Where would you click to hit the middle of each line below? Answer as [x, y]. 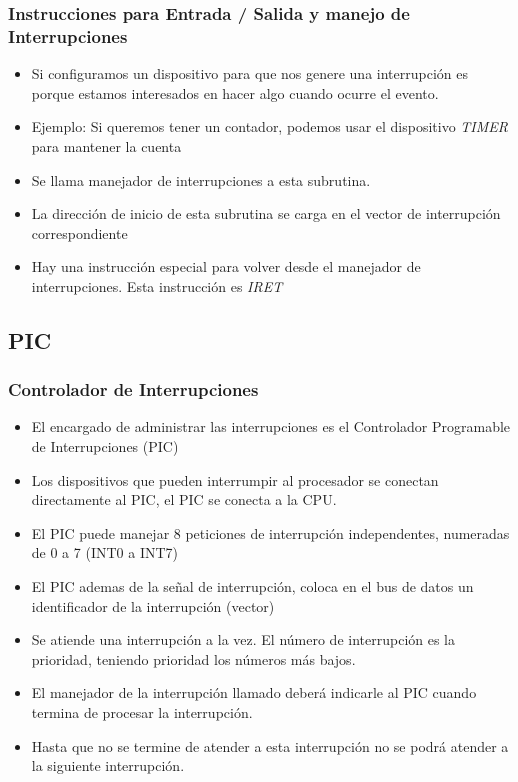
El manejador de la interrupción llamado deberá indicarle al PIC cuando [254, 692]
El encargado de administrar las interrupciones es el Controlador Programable [271, 426]
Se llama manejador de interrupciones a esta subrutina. [201, 179]
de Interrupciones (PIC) [105, 446]
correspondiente [79, 232]
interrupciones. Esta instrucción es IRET [157, 285]
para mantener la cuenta [106, 145]
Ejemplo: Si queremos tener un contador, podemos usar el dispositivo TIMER [270, 126]
